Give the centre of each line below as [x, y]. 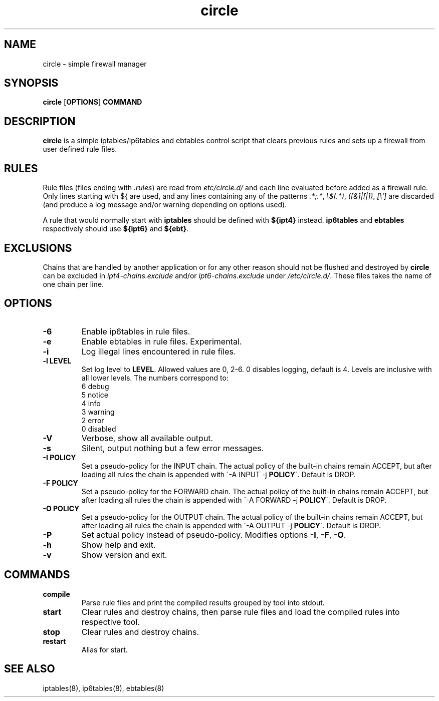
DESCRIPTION [40, 121]
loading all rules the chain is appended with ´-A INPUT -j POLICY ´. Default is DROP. [218, 474]
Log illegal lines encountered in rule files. [159, 351]
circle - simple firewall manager [95, 64]
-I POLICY [59, 457]
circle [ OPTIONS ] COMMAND [92, 102]
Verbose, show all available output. [147, 438]
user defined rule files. [80, 149]
